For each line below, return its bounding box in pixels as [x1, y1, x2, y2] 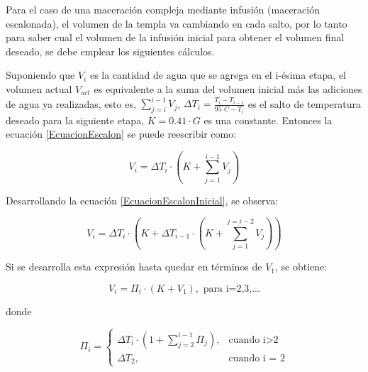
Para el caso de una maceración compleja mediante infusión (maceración [6, 2, 320, 16]
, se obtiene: [275, 259, 328, 274]
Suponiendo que [6, 67, 75, 82]
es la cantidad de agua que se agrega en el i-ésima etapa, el [89, 67, 347, 82]
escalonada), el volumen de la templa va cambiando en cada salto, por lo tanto [6, 16, 347, 31]
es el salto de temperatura [247, 96, 361, 111]
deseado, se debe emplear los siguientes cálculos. [6, 43, 215, 58]
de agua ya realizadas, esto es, [6, 96, 136, 111]
